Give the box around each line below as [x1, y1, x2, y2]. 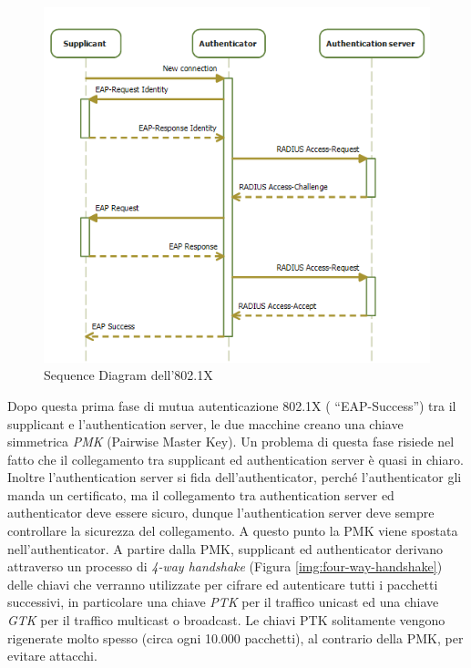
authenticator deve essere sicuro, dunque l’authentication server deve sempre [7, 503, 435, 522]
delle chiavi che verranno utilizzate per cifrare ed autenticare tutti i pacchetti [7, 574, 438, 593]
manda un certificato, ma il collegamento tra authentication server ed [7, 485, 394, 504]
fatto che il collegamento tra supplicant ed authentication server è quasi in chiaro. [7, 449, 464, 468]
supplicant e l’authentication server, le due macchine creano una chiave [7, 414, 404, 433]
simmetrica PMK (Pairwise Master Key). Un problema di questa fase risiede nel [7, 432, 455, 451]
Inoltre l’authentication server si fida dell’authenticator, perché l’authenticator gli [7, 468, 462, 487]
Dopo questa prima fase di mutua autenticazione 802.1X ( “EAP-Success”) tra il [7, 396, 456, 415]
